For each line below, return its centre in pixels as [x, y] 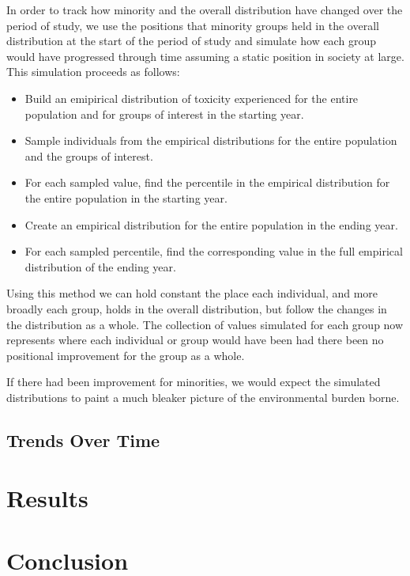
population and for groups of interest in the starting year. [164, 114]
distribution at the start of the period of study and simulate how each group [191, 41]
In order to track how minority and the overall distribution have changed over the [205, 9]
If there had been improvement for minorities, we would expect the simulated [194, 382]
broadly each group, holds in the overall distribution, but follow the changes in [197, 308]
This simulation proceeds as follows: [93, 72]
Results [47, 498]
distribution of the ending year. [100, 266]
